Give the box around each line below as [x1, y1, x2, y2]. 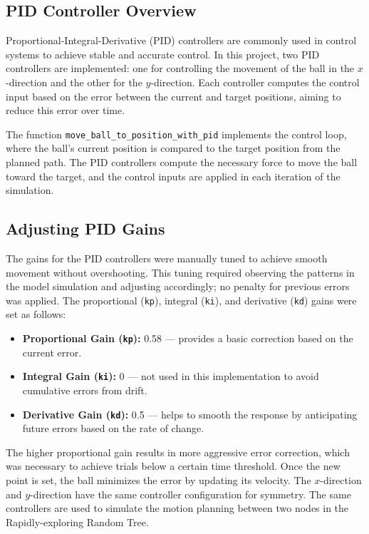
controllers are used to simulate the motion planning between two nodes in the [6, 500, 349, 515]
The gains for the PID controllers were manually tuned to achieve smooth [6, 251, 328, 265]
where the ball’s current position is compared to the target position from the [6, 140, 341, 155]
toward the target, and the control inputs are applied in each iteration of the [6, 168, 341, 183]
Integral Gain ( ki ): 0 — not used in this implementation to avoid [22, 369, 319, 384]
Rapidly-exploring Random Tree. [6, 514, 149, 529]
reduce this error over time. [6, 103, 125, 118]
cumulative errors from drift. [22, 382, 147, 397]
